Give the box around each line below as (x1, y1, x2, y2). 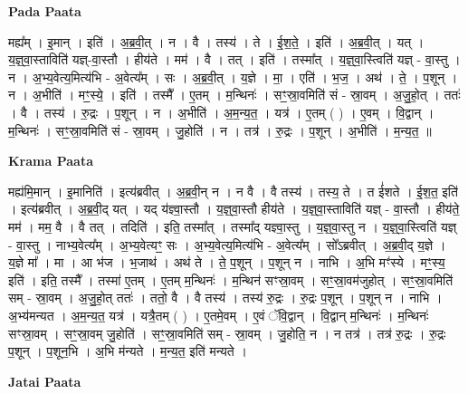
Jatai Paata (8, 371, 81, 390)
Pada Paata (8, 2, 81, 20)
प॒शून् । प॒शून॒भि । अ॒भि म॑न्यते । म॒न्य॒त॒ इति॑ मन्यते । (8, 341, 247, 360)
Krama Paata (8, 151, 93, 170)
